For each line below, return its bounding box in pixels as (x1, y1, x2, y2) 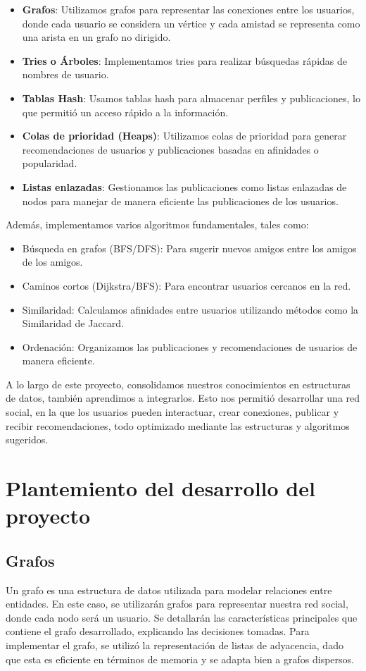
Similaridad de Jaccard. (22, 316, 124, 331)
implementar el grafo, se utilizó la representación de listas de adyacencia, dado (6, 637, 343, 652)
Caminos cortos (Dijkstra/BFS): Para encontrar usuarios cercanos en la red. (22, 278, 351, 293)
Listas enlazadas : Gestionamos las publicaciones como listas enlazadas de (22, 179, 347, 194)
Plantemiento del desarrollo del (6, 474, 315, 503)
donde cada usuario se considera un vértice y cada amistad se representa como (22, 16, 360, 30)
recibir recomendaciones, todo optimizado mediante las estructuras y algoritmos (6, 418, 350, 433)
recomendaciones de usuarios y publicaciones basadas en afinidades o (22, 142, 319, 156)
